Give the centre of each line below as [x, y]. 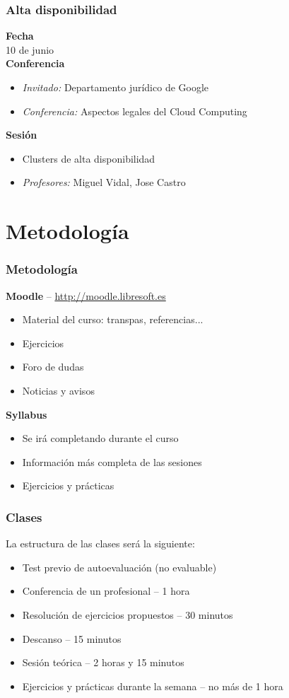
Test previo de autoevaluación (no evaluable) [119, 567]
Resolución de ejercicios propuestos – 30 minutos [128, 614]
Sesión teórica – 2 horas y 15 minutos [103, 662]
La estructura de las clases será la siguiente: [100, 543]
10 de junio [30, 49]
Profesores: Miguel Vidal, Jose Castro [104, 182]
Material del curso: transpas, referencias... [113, 319]
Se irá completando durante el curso [100, 438]
